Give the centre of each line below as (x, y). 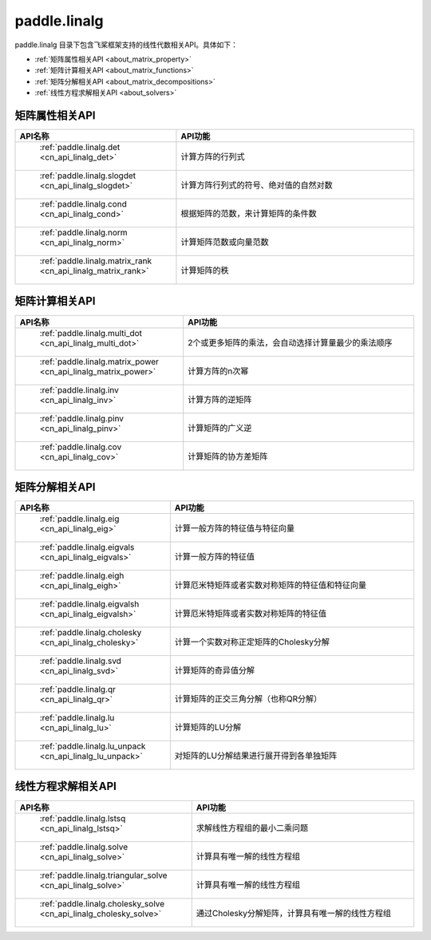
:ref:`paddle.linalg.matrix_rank (96, 261)
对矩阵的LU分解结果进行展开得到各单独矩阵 (256, 756)
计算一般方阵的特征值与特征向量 (235, 528)
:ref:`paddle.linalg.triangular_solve (103, 875)
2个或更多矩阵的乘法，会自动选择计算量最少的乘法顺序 (290, 342)
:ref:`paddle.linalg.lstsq (83, 818)
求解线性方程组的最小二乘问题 (252, 827)
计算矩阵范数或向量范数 (225, 242)
